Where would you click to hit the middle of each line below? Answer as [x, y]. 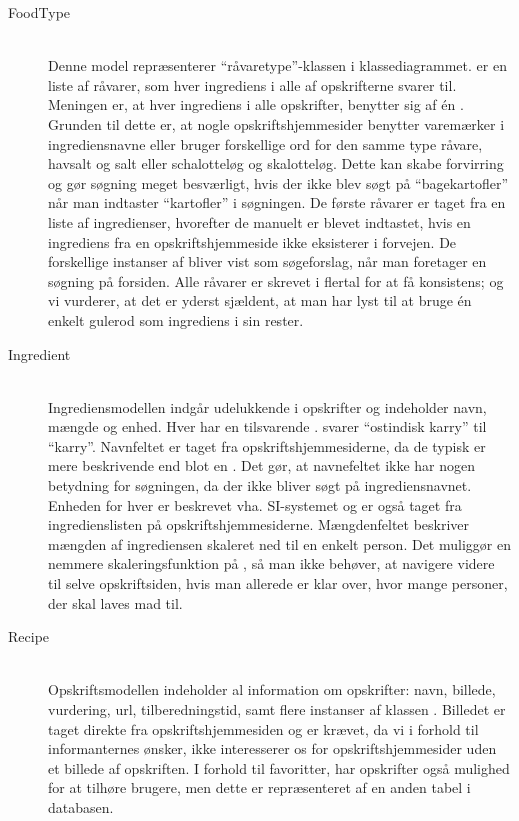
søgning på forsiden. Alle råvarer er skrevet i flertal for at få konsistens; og [276, 280]
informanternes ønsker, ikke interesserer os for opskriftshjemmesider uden [272, 748]
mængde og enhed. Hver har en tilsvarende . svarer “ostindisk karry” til [267, 426]
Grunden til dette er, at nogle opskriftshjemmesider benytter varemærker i [276, 123]
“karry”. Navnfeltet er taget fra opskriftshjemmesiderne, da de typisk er [267, 445]
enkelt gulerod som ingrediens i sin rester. [176, 319]
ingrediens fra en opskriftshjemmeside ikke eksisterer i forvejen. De [252, 241]
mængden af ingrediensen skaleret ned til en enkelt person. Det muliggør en [279, 543]
